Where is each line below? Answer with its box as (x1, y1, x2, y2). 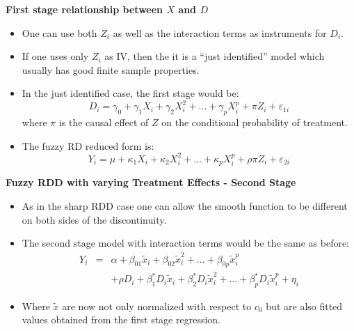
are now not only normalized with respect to (62, 298, 252, 313)
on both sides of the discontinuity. (22, 212, 167, 226)
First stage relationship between (6, 2, 163, 16)
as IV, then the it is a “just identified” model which (104, 49, 325, 63)
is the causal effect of (58, 115, 149, 130)
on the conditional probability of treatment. (161, 115, 348, 130)
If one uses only (22, 49, 89, 63)
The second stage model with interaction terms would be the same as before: (22, 236, 350, 250)
